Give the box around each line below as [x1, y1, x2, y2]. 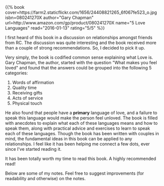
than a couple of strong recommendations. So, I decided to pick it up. [5, 45, 145, 50]
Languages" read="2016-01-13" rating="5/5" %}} [5, 25, 105, 31]
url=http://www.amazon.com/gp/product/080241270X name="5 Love [5, 20, 146, 25]
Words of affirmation [12, 80, 55, 85]
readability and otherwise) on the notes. [5, 176, 86, 181]
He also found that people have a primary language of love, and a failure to [5, 110, 158, 116]
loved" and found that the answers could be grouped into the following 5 [5, 65, 152, 70]
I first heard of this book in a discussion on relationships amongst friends [5, 35, 153, 40]
